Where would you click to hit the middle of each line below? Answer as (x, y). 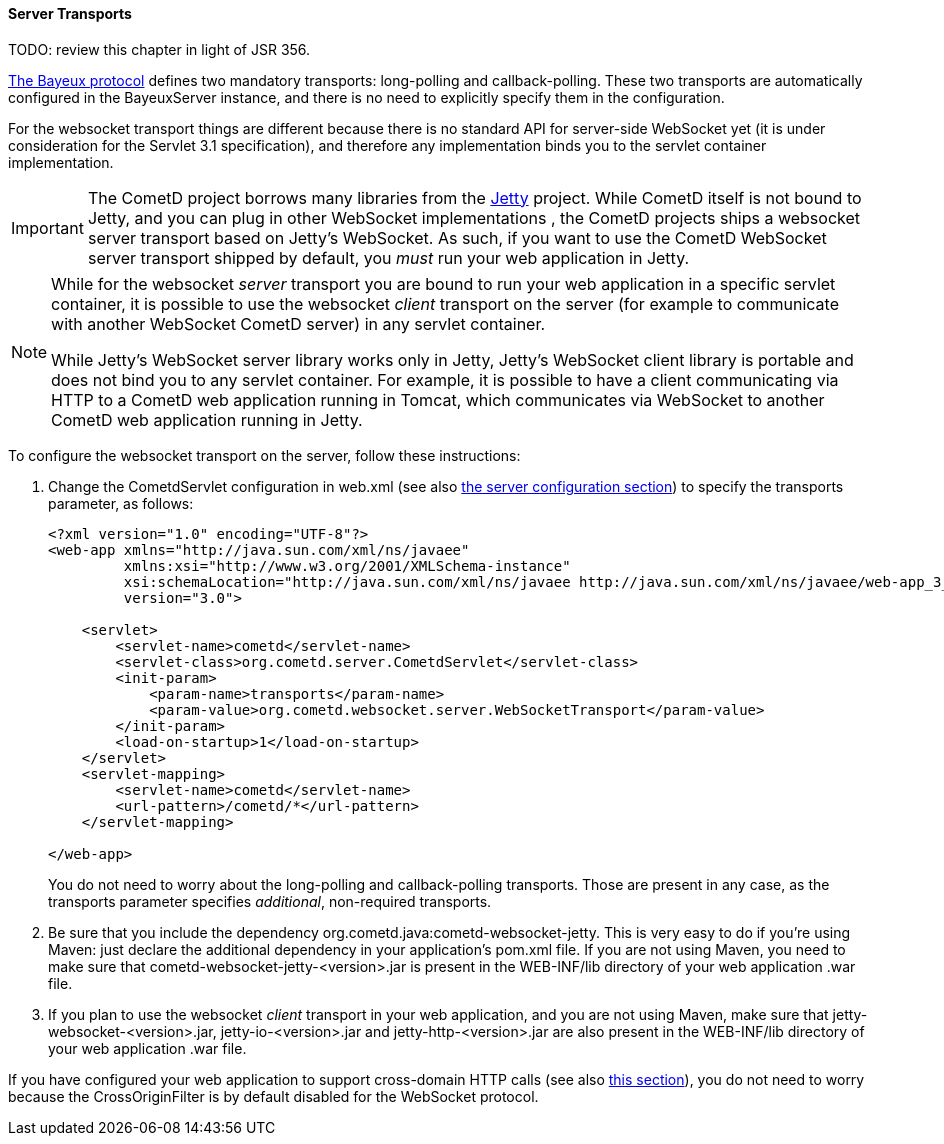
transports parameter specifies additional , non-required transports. (270, 901)
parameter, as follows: (121, 503)
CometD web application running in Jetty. (207, 419)
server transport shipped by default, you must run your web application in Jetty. (388, 257)
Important (47, 227)
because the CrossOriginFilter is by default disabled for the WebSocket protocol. (273, 1096)
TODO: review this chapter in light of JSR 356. (159, 49)
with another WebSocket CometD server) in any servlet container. (298, 323)
